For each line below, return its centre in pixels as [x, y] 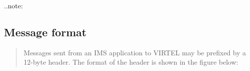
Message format [45, 32]
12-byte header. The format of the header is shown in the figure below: [131, 62]
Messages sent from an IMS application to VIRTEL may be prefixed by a [135, 52]
